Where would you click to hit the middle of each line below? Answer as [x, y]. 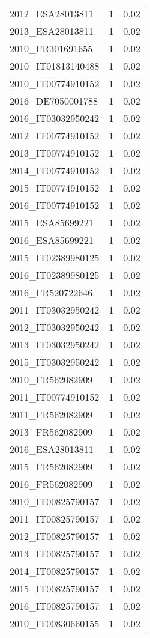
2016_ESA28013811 [52, 449]
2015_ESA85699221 [52, 223]
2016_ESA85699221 [52, 240]
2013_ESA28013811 [52, 31]
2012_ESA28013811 [52, 14]
